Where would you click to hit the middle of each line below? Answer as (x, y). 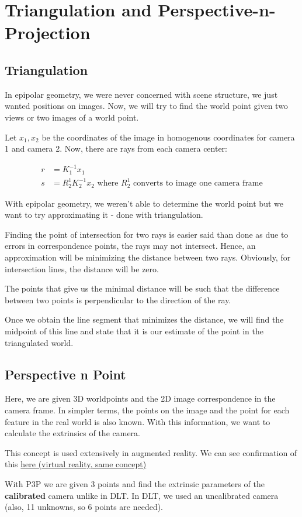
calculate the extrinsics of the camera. (72, 433)
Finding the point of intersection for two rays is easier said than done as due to (147, 234)
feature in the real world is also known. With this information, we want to (138, 421)
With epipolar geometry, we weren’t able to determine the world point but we (144, 203)
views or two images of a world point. (72, 117)
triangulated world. (39, 342)
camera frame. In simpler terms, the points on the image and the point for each (147, 410)
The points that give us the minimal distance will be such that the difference (142, 288)
